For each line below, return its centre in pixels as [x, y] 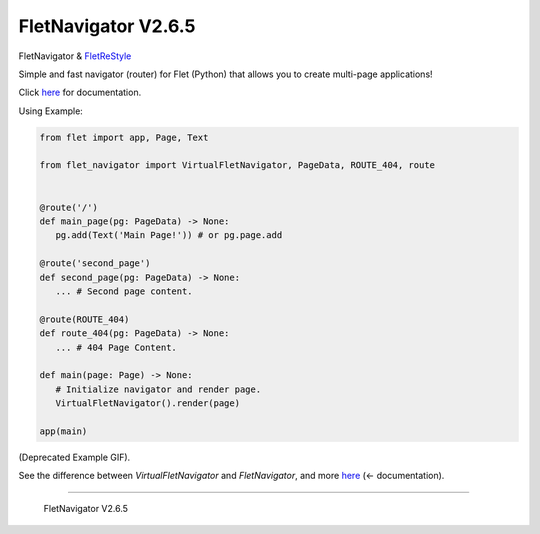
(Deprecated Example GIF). [74, 457]
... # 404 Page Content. [116, 347]
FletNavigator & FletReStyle [75, 56]
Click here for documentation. [80, 92]
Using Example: [51, 111]
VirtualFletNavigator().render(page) [147, 403]
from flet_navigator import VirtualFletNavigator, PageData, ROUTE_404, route [237, 165]
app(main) [63, 431]
